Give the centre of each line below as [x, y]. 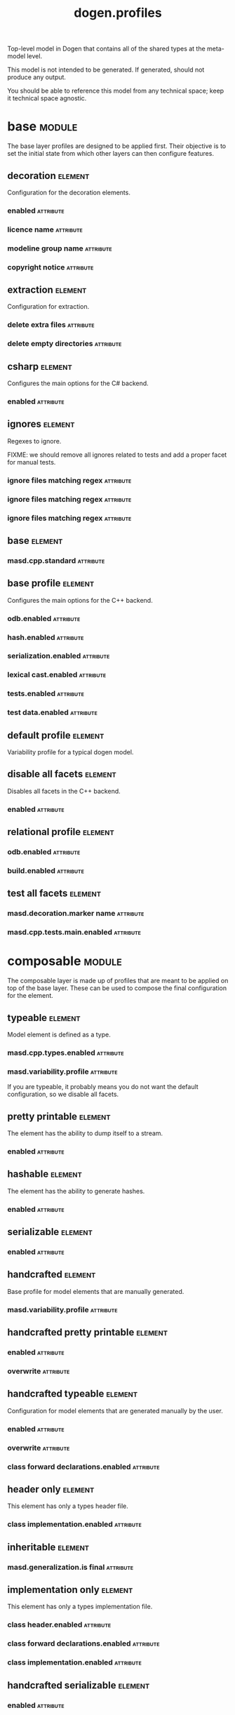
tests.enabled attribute [46, 694]
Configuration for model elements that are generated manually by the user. [115, 1410]
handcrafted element [52, 1275]
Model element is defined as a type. [59, 1035]
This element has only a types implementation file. [80, 1607]
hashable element [45, 1174]
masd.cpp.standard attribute [56, 561]
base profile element [51, 583]
